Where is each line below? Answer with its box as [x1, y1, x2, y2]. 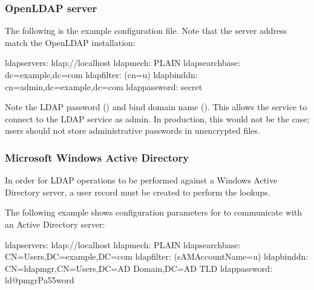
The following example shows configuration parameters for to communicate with [5, 206, 303, 219]
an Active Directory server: [5, 217, 105, 230]
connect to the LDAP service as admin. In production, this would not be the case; [5, 112, 310, 125]
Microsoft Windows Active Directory [5, 150, 189, 165]
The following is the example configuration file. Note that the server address [5, 24, 287, 37]
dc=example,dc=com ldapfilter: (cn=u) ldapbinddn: [5, 68, 198, 81]
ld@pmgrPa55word [5, 274, 74, 286]
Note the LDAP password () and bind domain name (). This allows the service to [5, 101, 307, 113]
